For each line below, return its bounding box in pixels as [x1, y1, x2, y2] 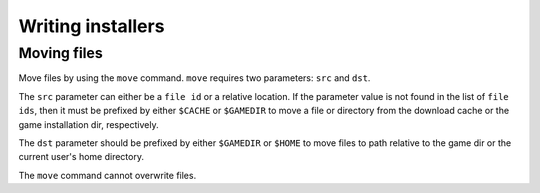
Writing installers [18, 15, 165, 37]
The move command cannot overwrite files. [18, 169, 197, 181]
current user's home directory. [18, 151, 145, 163]
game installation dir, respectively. [18, 118, 159, 130]
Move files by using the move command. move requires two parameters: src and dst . [18, 72, 371, 84]
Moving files [18, 44, 104, 62]
